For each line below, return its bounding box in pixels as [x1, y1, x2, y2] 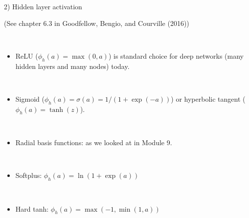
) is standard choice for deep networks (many [108, 50, 244, 61]
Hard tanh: [15, 203, 49, 214]
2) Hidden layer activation [4, 1, 82, 11]
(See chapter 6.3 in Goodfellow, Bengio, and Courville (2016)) [4, 18, 189, 28]
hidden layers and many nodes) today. [15, 61, 130, 71]
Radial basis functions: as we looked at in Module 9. [15, 137, 172, 147]
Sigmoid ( [15, 93, 45, 104]
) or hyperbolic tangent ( [171, 93, 246, 104]
